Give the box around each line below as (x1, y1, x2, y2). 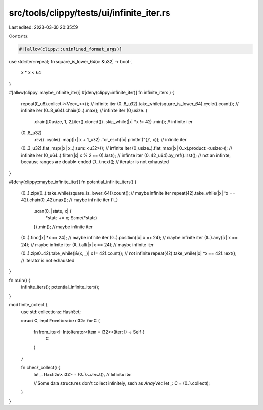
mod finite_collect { (9, 302, 48, 308)
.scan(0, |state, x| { (33, 208, 72, 214)
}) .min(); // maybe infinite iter (33, 224, 93, 230)
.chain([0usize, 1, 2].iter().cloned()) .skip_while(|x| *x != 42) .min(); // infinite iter (33, 119, 193, 125)
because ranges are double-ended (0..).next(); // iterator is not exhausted (21, 159, 169, 165)
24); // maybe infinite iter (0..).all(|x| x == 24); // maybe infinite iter (21, 241, 154, 248)
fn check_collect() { (21, 365, 60, 371)
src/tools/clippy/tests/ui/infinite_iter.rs (9, 7, 170, 18)
